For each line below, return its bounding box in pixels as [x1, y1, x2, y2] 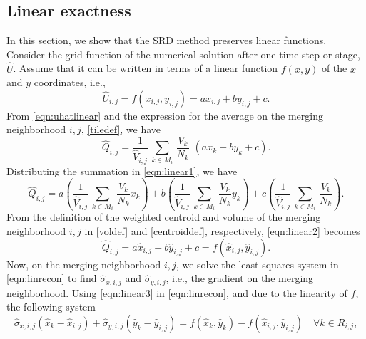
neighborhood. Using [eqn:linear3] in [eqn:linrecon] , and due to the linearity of [6, 285, 347, 300]
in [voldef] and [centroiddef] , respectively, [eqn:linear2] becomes [84, 224, 360, 239]
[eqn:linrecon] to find [6, 271, 97, 286]
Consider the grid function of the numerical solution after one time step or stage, [6, 46, 360, 61]
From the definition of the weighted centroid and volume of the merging [6, 209, 321, 224]
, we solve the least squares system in [176, 256, 339, 271]
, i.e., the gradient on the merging [166, 271, 314, 286]
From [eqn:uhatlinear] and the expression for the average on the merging [6, 108, 323, 122]
